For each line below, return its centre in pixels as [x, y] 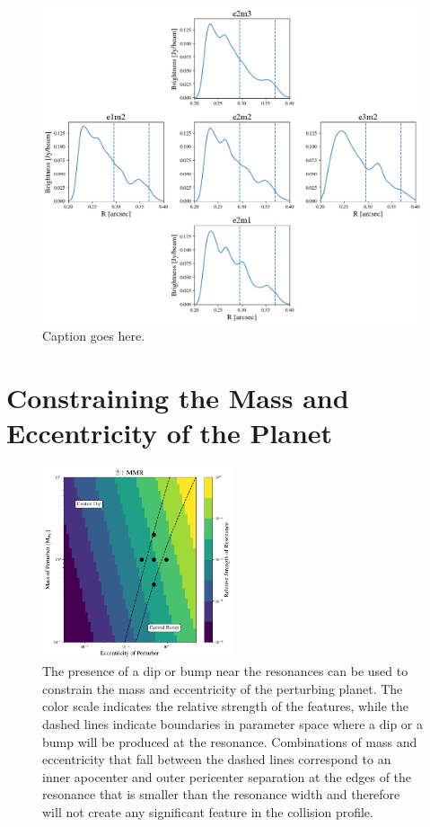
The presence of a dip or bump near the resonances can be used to [225, 671]
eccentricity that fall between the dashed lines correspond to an [217, 759]
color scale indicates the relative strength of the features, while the [225, 706]
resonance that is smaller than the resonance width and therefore [221, 794]
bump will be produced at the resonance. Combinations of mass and [230, 741]
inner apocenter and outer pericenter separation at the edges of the [227, 776]
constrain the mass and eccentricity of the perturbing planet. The [223, 688]
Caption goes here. [94, 336]
